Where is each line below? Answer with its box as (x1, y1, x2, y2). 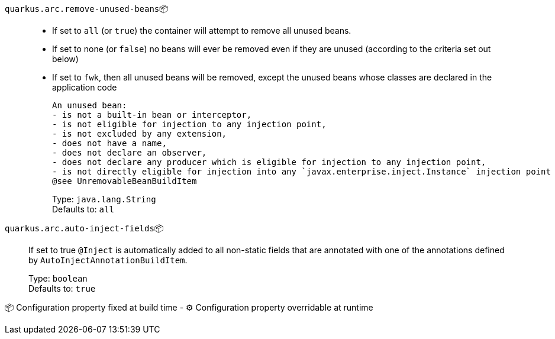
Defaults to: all (52, 204, 114, 214)
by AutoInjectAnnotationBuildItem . (28, 255, 188, 265)
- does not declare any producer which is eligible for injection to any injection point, (52, 157, 486, 167)
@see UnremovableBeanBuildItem (52, 176, 197, 186)
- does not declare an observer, (52, 148, 207, 157)
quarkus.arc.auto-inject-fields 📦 (5, 223, 164, 233)
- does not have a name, (52, 138, 167, 148)
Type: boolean (28, 273, 88, 283)
